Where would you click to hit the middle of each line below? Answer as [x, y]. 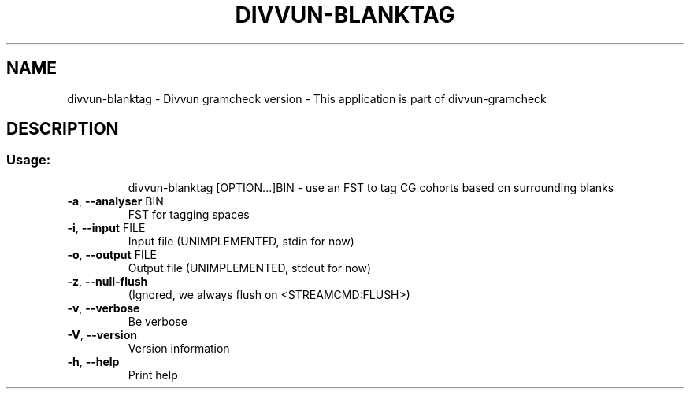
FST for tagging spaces [189, 214]
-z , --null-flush [108, 281]
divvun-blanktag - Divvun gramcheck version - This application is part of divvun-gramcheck [307, 98]
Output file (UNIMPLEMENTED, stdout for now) [250, 268]
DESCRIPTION [63, 129]
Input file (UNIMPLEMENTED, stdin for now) [241, 241]
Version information [179, 348]
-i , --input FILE [106, 227]
